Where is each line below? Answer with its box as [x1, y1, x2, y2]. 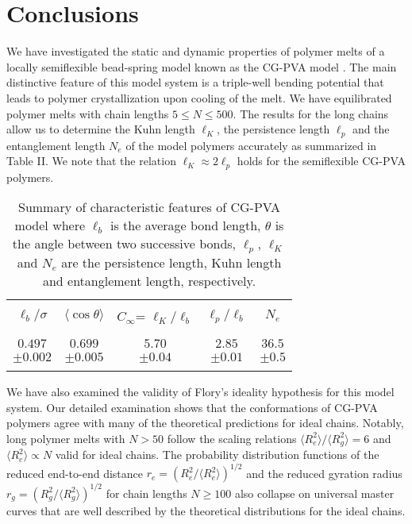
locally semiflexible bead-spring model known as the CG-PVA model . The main [6, 58, 397, 75]
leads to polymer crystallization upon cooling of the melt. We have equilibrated [6, 89, 392, 106]
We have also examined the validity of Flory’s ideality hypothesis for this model [6, 383, 395, 400]
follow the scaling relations [167, 430, 297, 446]
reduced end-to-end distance [6, 464, 144, 481]
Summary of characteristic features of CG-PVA [18, 198, 281, 217]
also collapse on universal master [234, 484, 395, 501]
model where [14, 216, 86, 235]
